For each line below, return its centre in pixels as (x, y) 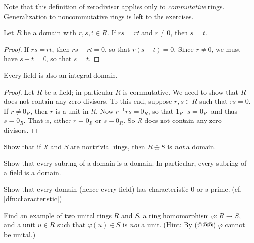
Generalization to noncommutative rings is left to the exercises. (99, 16)
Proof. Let (19, 91)
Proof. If (16, 49)
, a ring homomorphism (174, 215)
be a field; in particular (79, 91)
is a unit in (72, 110)
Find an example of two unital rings (58, 215)
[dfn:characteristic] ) (33, 198)
